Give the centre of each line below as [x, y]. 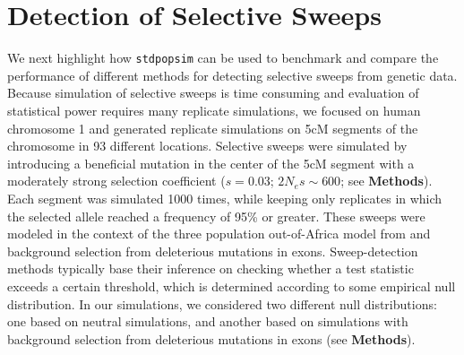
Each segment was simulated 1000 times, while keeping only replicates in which [225, 198]
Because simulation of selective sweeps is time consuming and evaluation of [213, 93]
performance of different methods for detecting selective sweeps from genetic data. [232, 75]
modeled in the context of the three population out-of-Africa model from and [219, 234]
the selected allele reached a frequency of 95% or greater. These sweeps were [216, 216]
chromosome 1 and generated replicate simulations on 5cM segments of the [213, 128]
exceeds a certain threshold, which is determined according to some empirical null [232, 286]
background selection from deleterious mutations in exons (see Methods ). [211, 338]
